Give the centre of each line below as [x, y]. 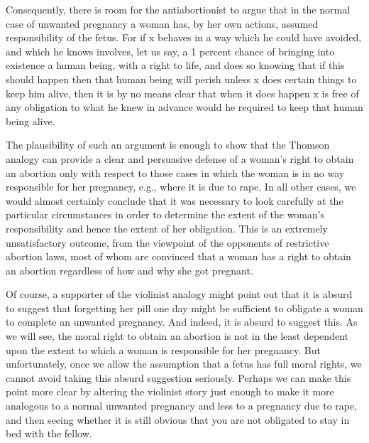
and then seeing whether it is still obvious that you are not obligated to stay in [178, 419]
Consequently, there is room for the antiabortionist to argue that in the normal [178, 9]
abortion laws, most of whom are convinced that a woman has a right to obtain [178, 256]
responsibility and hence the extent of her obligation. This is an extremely [167, 228]
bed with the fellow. [49, 433]
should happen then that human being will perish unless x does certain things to [181, 79]
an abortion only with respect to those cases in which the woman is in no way [175, 172]
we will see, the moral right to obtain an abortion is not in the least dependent [177, 336]
